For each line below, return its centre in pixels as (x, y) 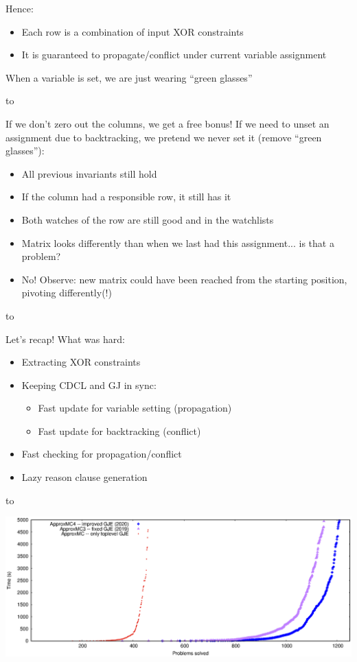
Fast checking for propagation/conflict (102, 454)
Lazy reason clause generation (84, 477)
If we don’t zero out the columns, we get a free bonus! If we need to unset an (168, 123)
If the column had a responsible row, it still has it (126, 197)
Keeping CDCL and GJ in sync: (89, 385)
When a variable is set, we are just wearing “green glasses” (129, 77)
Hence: (20, 8)
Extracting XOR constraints (81, 362)
